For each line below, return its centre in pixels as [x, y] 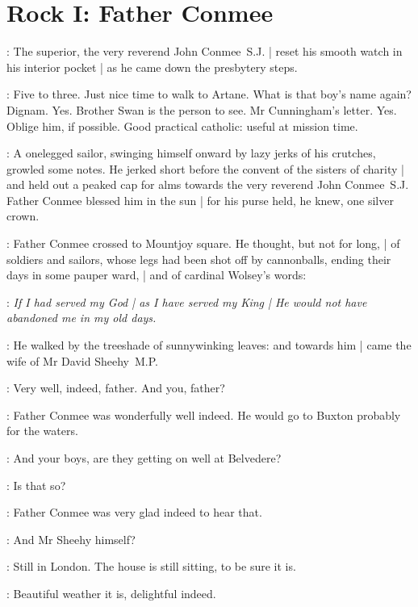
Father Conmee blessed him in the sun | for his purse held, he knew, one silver [200, 200]
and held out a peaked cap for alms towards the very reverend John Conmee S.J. [208, 184]
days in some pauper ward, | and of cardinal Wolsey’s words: [157, 275]
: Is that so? [36, 485]
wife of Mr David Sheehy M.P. [82, 360]
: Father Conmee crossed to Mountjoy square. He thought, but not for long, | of [203, 243]
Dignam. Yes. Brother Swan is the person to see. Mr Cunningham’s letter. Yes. [202, 109]
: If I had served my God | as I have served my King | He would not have [187, 301]
